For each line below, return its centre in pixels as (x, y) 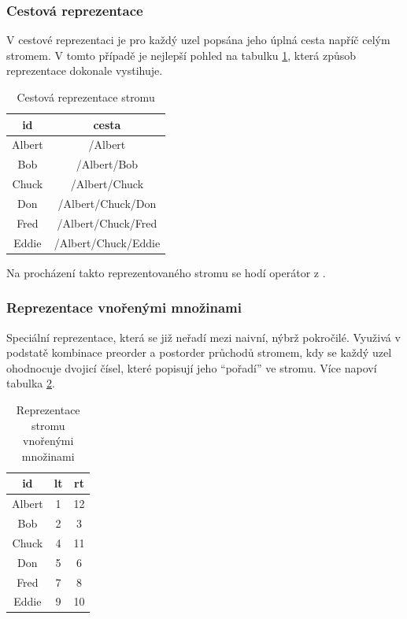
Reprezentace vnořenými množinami (124, 308)
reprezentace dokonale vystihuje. (85, 70)
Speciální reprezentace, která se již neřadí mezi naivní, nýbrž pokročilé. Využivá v (203, 337)
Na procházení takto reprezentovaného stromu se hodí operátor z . (166, 272)
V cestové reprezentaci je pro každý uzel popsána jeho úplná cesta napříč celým (198, 40)
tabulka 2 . (31, 383)
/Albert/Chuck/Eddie (107, 242)
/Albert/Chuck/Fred (107, 222)
